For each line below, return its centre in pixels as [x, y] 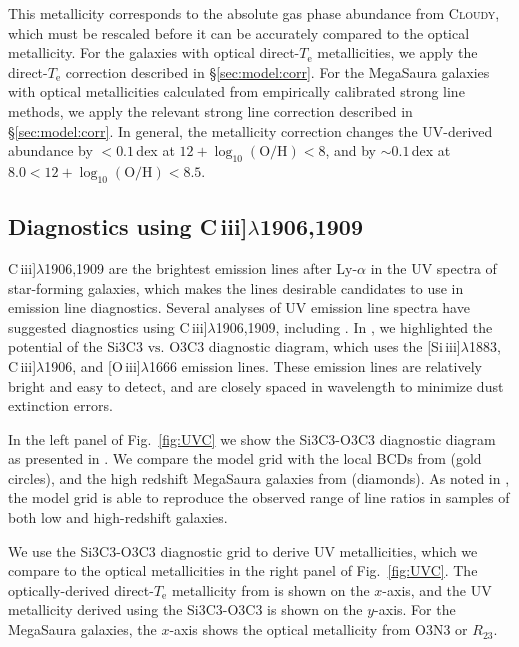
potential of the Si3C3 [75, 346]
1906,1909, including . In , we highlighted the [354, 326]
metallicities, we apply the [397, 52]
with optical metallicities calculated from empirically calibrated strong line [236, 91]
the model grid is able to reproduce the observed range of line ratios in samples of [259, 497]
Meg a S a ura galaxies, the [82, 629]
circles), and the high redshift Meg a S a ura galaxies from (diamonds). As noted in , [259, 477]
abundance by [50, 150]
